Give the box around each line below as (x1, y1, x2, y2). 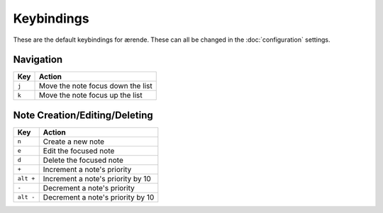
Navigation (13, 54, 63, 66)
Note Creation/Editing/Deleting (13, 109, 153, 121)
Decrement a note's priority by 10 (43, 192, 155, 202)
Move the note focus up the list (38, 91, 143, 100)
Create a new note (43, 137, 105, 146)
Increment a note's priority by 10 (43, 173, 152, 183)
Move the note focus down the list (38, 81, 152, 91)
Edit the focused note (43, 146, 115, 156)
